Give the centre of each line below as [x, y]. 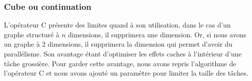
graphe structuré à [32, 34]
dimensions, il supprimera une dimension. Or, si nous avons [157, 34]
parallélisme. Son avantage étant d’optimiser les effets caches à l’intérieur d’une [123, 54]
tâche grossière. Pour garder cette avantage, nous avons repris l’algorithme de [120, 63]
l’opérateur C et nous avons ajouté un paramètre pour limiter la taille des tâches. [126, 73]
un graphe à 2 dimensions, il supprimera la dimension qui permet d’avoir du [118, 44]
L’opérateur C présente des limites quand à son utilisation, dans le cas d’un [117, 25]
